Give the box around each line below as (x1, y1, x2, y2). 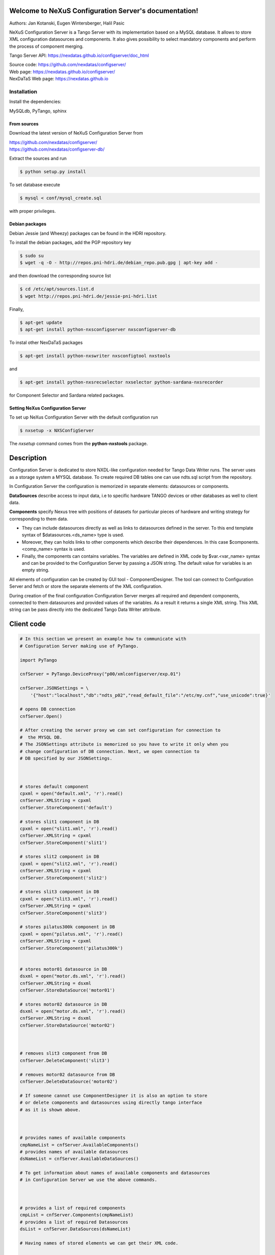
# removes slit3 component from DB (20, 1051, 107, 1056)
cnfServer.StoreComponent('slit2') (20, 875, 107, 881)
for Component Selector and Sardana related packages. (9, 392, 125, 399)
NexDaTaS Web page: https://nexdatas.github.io (9, 76, 109, 82)
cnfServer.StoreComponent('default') (20, 805, 113, 810)
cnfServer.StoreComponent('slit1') (20, 840, 107, 845)
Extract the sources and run (9, 156, 67, 162)
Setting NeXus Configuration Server (9, 405, 86, 411)
